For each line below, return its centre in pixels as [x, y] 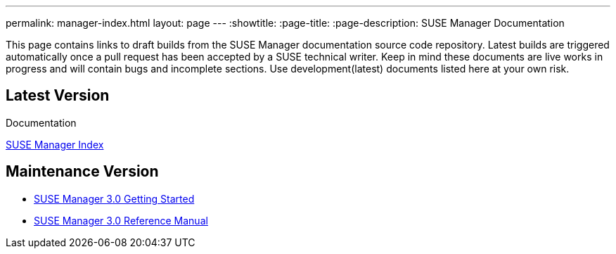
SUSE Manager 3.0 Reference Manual [121, 220]
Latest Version [58, 96]
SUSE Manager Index [55, 144]
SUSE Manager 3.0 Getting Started [114, 198]
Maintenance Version [82, 172]
